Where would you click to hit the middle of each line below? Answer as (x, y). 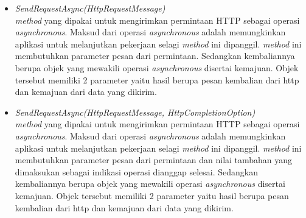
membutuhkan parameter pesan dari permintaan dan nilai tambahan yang (154, 160)
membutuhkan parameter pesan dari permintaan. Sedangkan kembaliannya (155, 56)
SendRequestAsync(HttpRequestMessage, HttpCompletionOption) (135, 112)
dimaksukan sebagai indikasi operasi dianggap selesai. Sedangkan (136, 171)
